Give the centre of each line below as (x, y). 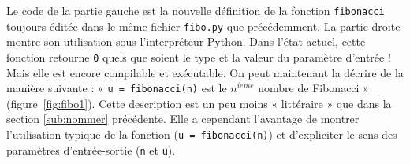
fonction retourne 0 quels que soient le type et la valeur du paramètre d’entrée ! (199, 56)
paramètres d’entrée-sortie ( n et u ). (91, 149)
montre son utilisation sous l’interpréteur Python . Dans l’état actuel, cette (186, 41)
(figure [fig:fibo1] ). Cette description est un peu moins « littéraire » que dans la (199, 103)
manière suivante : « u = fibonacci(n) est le (117, 88)
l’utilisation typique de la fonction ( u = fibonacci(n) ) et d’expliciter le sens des (202, 134)
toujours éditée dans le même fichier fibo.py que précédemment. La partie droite (203, 26)
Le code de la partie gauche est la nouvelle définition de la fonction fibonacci (196, 10)
